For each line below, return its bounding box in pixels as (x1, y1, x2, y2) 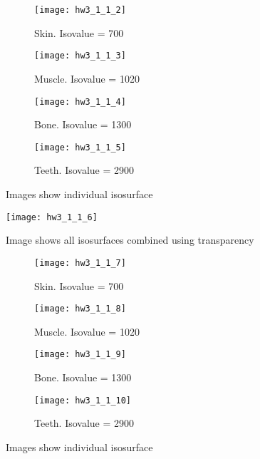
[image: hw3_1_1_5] (34, 142, 126, 153)
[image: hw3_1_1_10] (34, 395, 132, 406)
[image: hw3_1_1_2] (34, 5, 126, 15)
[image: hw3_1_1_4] (34, 96, 126, 107)
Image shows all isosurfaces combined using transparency (6, 232, 254, 247)
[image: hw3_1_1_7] (34, 257, 126, 268)
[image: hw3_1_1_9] (34, 349, 126, 360)
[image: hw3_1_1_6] (6, 212, 98, 222)
